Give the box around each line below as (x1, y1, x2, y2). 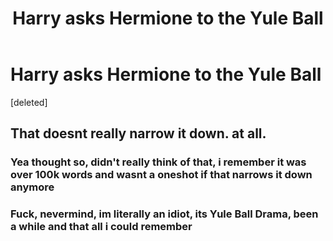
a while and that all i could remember (10, 220, 193, 234)
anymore (10, 180, 55, 194)
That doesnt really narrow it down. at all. (10, 125, 267, 142)
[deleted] (10, 96, 48, 108)
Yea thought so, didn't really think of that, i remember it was (10, 155, 307, 169)
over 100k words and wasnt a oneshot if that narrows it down (10, 168, 313, 182)
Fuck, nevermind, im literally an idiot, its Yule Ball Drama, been (10, 207, 319, 221)
